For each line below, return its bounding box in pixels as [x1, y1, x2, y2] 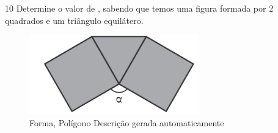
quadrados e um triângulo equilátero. [5, 13, 144, 26]
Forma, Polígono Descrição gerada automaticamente [29, 116, 224, 129]
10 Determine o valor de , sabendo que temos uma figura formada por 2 [5, 2, 274, 14]
